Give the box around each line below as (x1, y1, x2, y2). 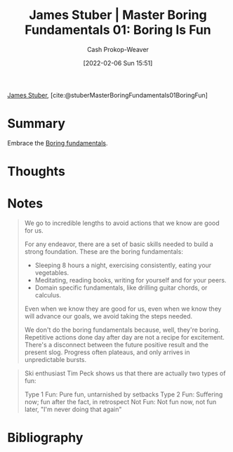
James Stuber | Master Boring (29, 7, 207, 23)
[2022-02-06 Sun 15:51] (83, 58, 153, 67)
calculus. (34, 291, 62, 299)
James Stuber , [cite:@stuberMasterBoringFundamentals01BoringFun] (7, 91, 208, 99)
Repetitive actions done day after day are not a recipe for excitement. (24, 333, 225, 341)
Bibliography (7, 430, 84, 446)
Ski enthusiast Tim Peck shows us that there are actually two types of (24, 369, 226, 377)
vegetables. (34, 269, 69, 277)
